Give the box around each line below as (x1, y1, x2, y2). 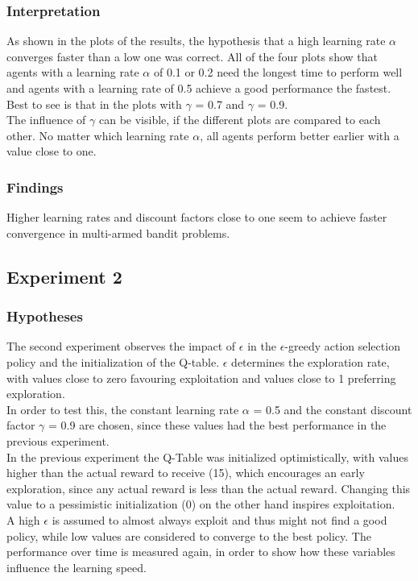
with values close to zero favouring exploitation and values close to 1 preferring (6, 369, 396, 386)
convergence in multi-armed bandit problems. (6, 224, 230, 241)
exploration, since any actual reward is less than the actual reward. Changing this (6, 479, 411, 496)
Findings (6, 176, 64, 197)
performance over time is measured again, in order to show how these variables (6, 543, 395, 560)
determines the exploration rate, (231, 353, 390, 370)
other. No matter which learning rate (6, 127, 189, 143)
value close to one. (6, 143, 97, 160)
